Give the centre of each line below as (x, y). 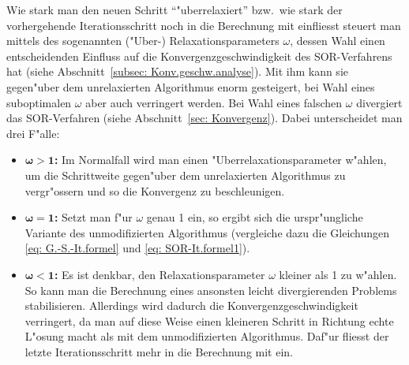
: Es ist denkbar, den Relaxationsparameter (159, 274)
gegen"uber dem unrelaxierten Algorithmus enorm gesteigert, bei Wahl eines (191, 86)
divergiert (379, 102)
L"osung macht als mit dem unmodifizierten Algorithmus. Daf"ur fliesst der (207, 336)
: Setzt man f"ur (93, 217)
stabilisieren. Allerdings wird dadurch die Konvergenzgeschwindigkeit (191, 305)
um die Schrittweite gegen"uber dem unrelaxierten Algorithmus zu (185, 175)
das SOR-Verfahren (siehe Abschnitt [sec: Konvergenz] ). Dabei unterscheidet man (204, 118)
